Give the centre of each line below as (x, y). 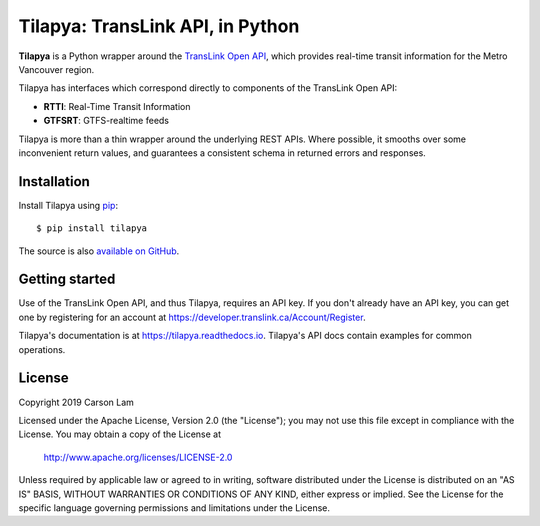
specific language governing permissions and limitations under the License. (174, 507)
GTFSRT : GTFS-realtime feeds (106, 121)
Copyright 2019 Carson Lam (76, 402)
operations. (42, 349)
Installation (54, 181)
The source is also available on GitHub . (99, 251)
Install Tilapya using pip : (68, 205)
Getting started (67, 279)
